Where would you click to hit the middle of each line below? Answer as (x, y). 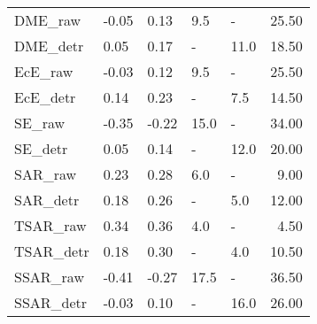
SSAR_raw (49, 277)
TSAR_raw (50, 225)
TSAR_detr (52, 251)
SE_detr (41, 148)
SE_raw (40, 123)
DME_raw (48, 20)
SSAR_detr (51, 302)
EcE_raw (44, 71)
